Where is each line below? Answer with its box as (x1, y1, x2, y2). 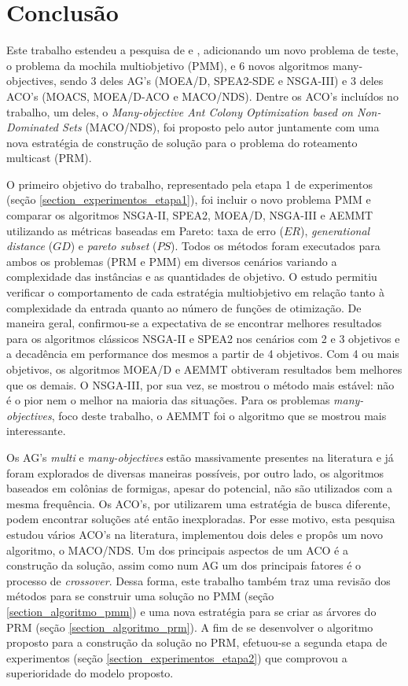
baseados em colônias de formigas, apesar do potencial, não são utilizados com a (6, 480, 392, 496)
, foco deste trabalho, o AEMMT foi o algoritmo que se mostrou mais (51, 407, 387, 423)
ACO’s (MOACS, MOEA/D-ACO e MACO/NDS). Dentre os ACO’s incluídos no (6, 87, 399, 104)
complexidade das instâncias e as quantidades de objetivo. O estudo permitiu (6, 268, 377, 285)
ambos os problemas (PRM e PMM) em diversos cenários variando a (6, 253, 337, 269)
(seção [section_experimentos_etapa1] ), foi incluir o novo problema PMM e (6, 191, 371, 208)
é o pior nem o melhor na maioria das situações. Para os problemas (6, 392, 330, 408)
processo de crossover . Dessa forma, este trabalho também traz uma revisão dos (6, 572, 391, 588)
